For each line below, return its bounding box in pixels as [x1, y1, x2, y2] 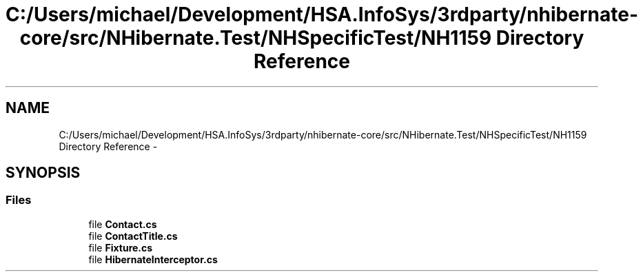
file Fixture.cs [88, 241, 153, 254]
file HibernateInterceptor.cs [88, 253, 218, 265]
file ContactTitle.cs [88, 229, 178, 242]
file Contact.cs [88, 218, 157, 230]
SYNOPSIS [6, 164, 81, 182]
